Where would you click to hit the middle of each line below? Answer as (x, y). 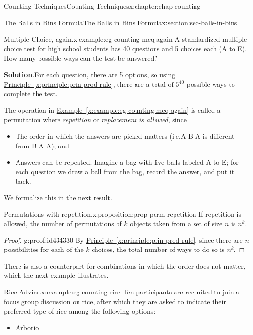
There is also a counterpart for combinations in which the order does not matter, (125, 265)
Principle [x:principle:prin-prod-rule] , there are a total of (89, 84)
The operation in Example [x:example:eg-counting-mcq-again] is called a (112, 110)
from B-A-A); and (42, 145)
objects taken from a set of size (176, 223)
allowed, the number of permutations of (63, 223)
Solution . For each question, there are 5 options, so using (90, 74)
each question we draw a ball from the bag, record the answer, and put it (125, 171)
